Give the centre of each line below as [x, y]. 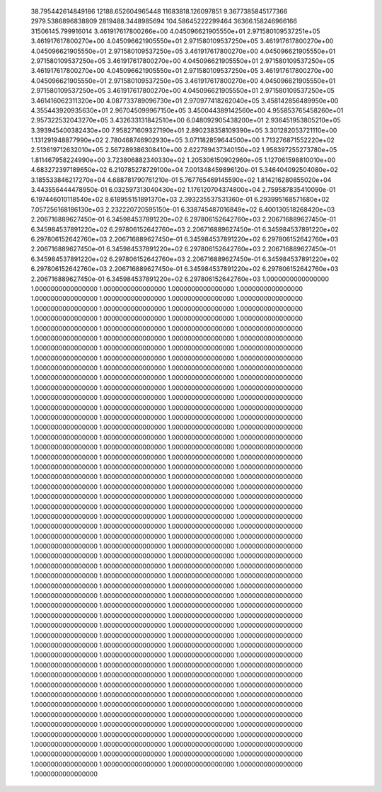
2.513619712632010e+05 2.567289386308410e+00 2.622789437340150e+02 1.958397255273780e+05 [184, 150]
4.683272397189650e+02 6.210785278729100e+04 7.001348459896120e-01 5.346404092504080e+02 [185, 170]
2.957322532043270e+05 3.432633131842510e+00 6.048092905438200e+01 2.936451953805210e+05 [186, 120]
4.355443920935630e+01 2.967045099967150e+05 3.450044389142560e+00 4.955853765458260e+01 [187, 110]
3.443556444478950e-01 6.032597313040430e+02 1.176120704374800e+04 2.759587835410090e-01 [183, 190]
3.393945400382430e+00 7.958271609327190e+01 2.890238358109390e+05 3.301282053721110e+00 [184, 130]
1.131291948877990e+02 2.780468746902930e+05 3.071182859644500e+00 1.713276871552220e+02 [183, 140]
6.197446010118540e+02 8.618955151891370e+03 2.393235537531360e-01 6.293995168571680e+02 [180, 200]
